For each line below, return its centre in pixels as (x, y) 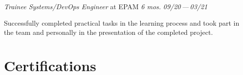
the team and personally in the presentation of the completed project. (109, 32)
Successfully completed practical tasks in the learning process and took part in (122, 22)
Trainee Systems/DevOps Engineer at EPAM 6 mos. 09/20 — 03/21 (106, 6)
